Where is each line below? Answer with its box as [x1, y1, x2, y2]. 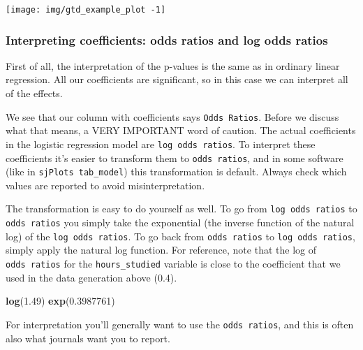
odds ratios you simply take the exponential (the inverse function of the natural [6, 215, 355, 230]
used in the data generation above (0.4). [6, 270, 177, 284]
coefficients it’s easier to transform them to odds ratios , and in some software [6, 150, 343, 165]
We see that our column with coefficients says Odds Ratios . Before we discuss [6, 109, 339, 124]
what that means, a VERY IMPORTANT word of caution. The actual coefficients [6, 123, 356, 138]
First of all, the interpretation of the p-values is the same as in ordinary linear [6, 58, 340, 73]
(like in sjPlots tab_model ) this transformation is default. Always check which [6, 164, 347, 179]
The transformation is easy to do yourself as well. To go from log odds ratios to [6, 201, 357, 216]
